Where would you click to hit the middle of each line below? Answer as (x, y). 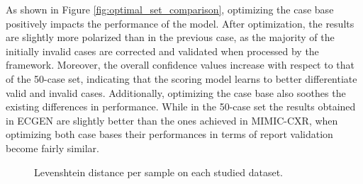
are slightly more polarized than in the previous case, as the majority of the (170, 37)
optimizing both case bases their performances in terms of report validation (169, 134)
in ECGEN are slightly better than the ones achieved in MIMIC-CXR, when (172, 120)
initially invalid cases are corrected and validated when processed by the (162, 51)
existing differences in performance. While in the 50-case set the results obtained (181, 107)
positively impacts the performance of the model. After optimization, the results (180, 23)
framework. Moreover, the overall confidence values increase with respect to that (180, 65)
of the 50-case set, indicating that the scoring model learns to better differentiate (181, 78)
